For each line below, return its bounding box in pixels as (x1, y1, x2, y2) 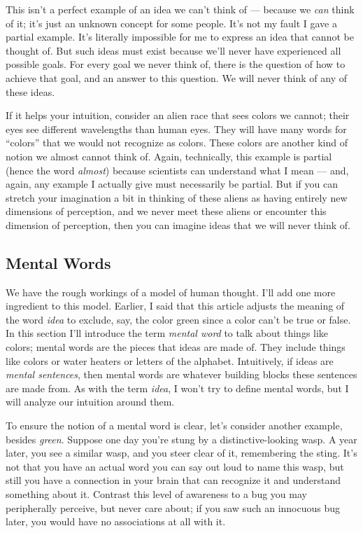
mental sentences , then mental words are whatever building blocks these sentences (6, 367, 357, 382)
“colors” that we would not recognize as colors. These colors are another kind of (6, 135, 348, 150)
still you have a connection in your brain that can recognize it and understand (6, 473, 341, 487)
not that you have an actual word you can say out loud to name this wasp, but (6, 459, 344, 473)
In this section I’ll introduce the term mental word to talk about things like (6, 326, 329, 340)
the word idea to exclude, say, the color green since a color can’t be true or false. (6, 312, 351, 326)
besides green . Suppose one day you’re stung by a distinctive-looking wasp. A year (6, 431, 357, 446)
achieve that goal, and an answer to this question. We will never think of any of (6, 70, 347, 85)
